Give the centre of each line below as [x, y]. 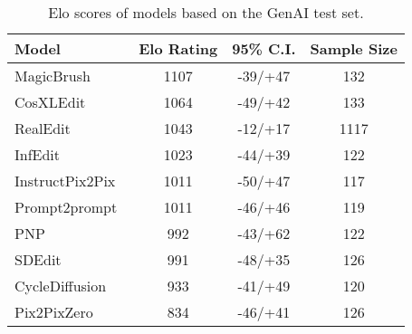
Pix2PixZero [54, 312]
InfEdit [38, 154]
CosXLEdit [50, 102]
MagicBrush [53, 76]
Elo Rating [178, 48]
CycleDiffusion [61, 286]
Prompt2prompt [66, 207]
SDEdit [38, 259]
